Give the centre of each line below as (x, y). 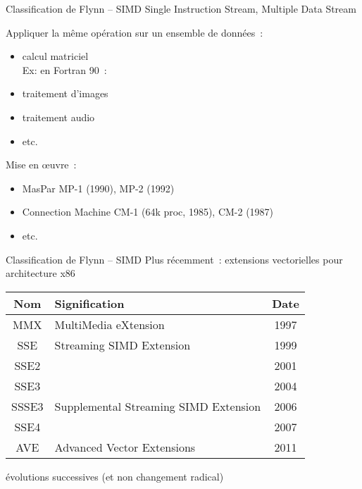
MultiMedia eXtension (110, 324)
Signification (89, 303)
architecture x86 (40, 273)
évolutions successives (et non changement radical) (115, 476)
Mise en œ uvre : (41, 165)
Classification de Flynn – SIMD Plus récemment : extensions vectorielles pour (174, 259)
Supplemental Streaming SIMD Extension (158, 406)
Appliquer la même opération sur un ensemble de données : (135, 32)
